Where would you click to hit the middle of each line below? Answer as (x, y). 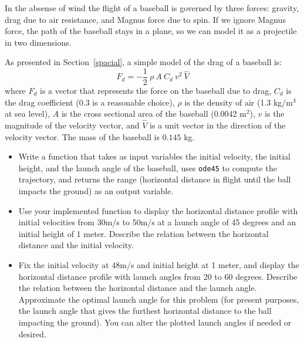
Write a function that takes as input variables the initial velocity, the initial (154, 156)
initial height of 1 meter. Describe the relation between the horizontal (143, 233)
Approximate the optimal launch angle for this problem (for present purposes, (159, 299)
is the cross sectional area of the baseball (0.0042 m (154, 114)
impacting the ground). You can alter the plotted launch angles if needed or (155, 322)
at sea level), (28, 114)
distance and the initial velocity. (76, 245)
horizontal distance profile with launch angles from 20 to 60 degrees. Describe (158, 276)
